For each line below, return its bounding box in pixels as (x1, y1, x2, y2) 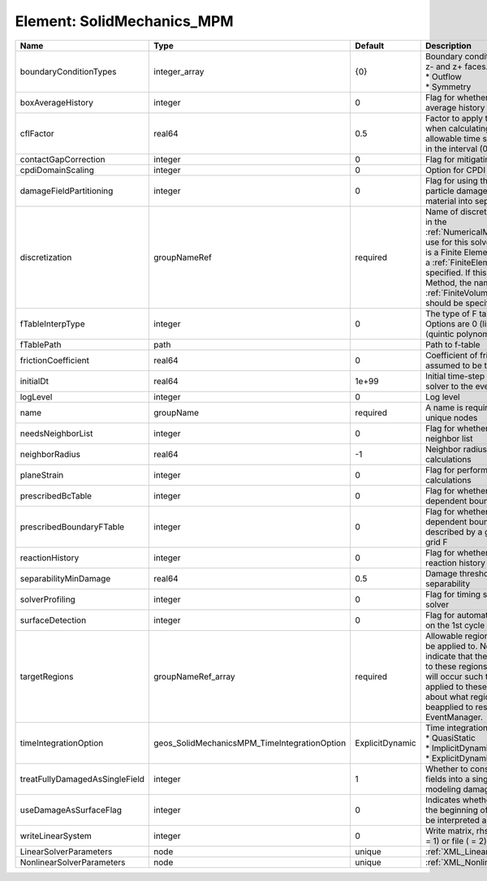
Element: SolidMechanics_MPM (15, 12, 235, 30)
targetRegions (19, 671, 74, 682)
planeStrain (19, 469, 64, 481)
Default (355, 40, 385, 51)
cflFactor (19, 127, 54, 139)
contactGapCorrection (19, 153, 106, 165)
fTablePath (19, 339, 62, 350)
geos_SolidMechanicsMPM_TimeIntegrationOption (153, 737, 347, 749)
